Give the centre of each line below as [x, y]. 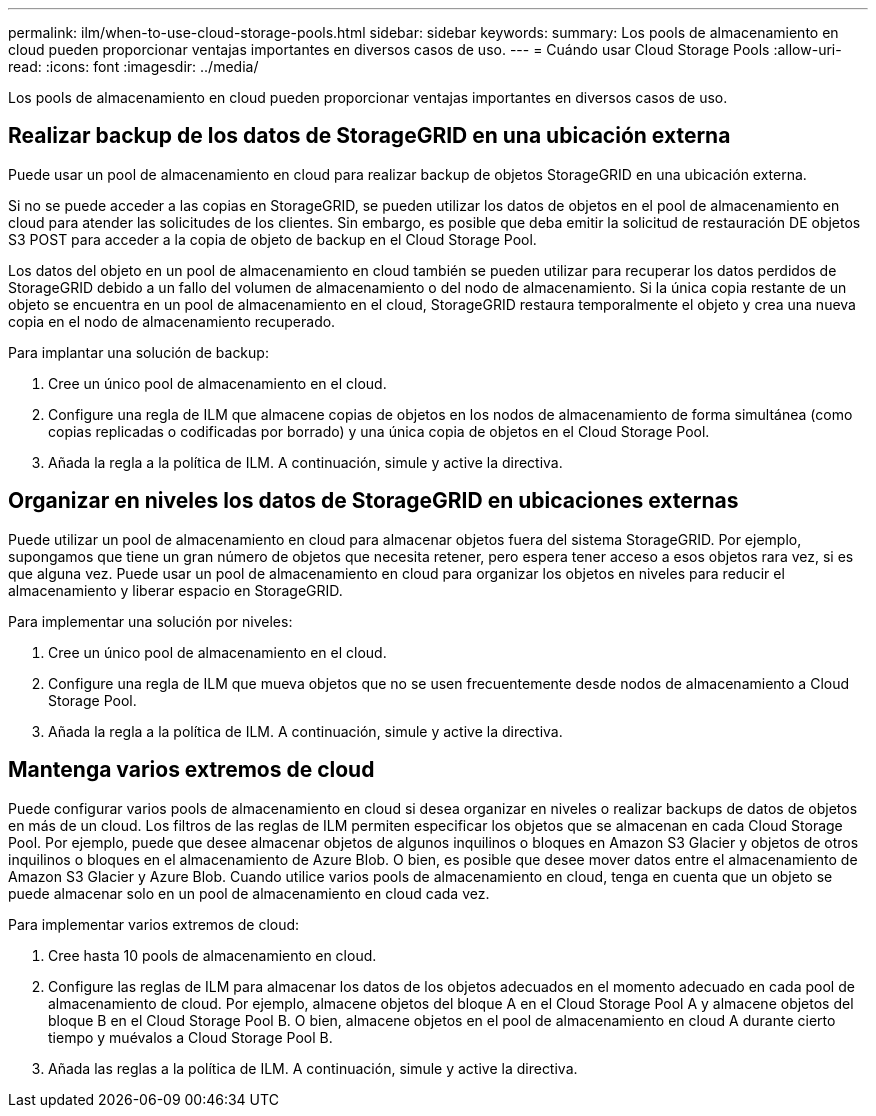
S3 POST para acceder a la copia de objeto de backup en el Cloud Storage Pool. [272, 239]
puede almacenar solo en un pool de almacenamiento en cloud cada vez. [249, 893]
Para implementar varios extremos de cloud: [154, 924]
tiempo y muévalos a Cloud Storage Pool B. [190, 1037]
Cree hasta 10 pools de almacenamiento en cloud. [212, 955]
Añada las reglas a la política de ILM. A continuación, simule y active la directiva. [313, 1068]
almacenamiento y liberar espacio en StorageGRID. [175, 590]
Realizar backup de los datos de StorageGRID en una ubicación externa [369, 136]
